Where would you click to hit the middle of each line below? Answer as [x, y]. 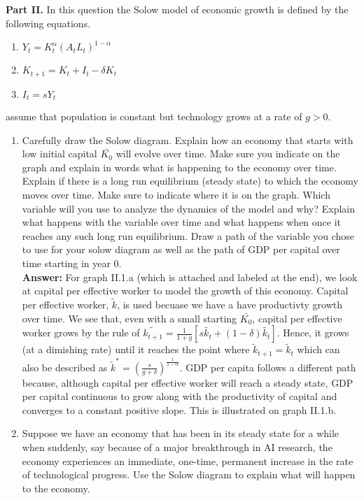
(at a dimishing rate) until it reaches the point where [136, 349]
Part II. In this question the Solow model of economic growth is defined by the [177, 9]
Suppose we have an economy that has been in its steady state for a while [181, 433]
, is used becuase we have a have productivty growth [230, 305]
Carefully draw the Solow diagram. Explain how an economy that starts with [188, 140]
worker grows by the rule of [81, 333]
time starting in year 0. [72, 263]
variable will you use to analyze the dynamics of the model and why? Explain [189, 208]
